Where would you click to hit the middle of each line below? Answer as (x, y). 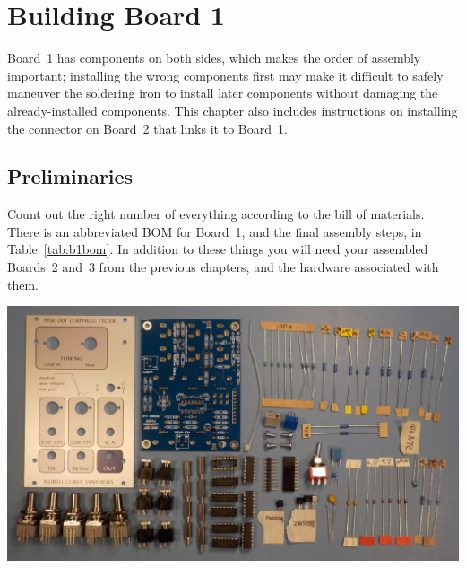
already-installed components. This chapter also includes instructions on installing (233, 110)
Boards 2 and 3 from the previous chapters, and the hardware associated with (223, 267)
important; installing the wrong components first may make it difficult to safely (225, 75)
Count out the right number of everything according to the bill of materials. (216, 214)
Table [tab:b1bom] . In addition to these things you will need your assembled (218, 249)
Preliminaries (70, 176)
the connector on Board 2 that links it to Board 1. (147, 128)
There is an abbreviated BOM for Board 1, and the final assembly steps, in (215, 231)
